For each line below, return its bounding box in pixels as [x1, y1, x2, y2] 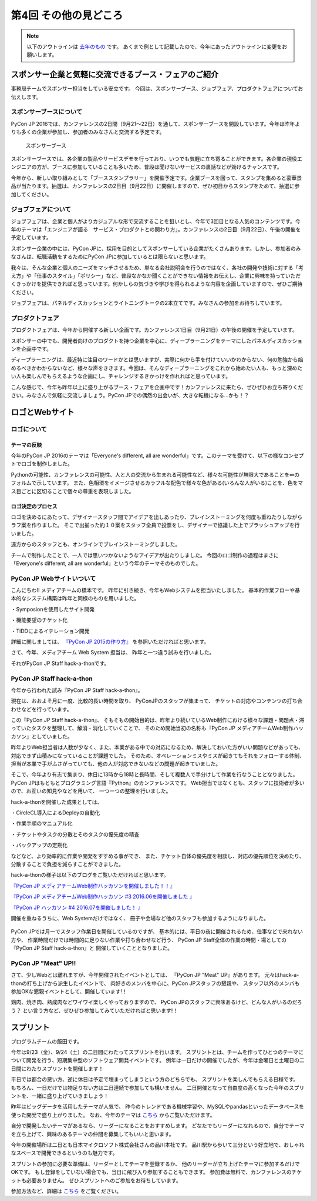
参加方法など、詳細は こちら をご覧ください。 [11, 1187, 122, 1195]
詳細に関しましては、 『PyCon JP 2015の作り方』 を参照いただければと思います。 [11, 638, 210, 645]
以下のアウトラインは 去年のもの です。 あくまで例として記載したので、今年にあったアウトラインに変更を [26, 43, 282, 50]
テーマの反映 [11, 441, 42, 448]
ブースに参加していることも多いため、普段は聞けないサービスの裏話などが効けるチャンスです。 [52, 164, 282, 171]
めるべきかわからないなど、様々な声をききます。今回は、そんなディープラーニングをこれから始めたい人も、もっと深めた [11, 364, 302, 371]
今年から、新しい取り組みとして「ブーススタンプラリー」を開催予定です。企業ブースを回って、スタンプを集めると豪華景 [11, 174, 302, 181]
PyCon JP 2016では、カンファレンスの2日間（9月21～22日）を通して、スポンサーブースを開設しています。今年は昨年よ [11, 120, 301, 127]
